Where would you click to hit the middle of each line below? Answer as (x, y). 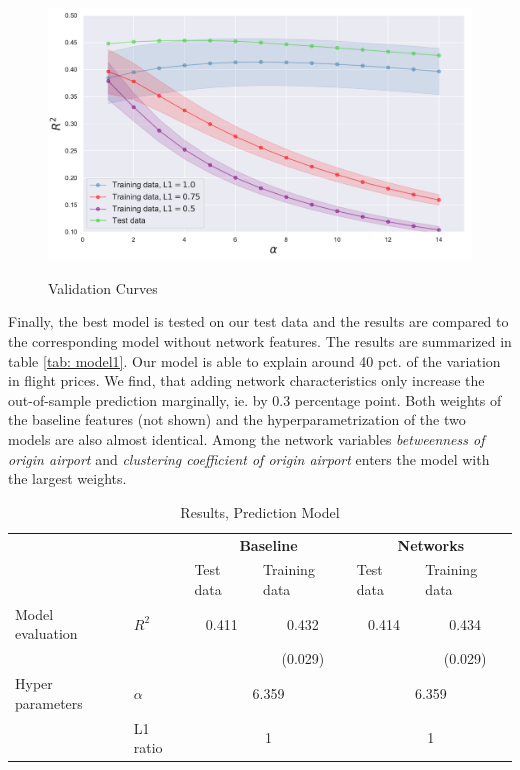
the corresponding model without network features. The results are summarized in (260, 340)
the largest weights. (67, 478)
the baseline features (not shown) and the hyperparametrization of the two (237, 419)
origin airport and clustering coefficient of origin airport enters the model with (249, 458)
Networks (431, 544)
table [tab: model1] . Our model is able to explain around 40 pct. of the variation (254, 360)
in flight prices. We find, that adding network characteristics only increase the (246, 380)
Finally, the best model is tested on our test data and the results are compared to (258, 321)
